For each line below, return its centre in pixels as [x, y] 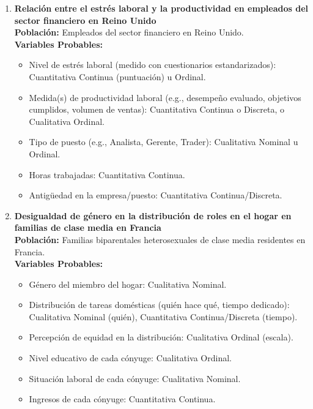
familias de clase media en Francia [88, 227]
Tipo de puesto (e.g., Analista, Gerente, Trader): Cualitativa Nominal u [164, 142]
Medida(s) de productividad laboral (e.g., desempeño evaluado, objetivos [165, 97]
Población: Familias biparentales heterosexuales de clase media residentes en [160, 239]
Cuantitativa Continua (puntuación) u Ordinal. [117, 76]
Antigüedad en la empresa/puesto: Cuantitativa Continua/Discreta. [156, 195]
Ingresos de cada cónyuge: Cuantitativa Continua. [122, 399]
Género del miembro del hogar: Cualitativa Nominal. [128, 284]
